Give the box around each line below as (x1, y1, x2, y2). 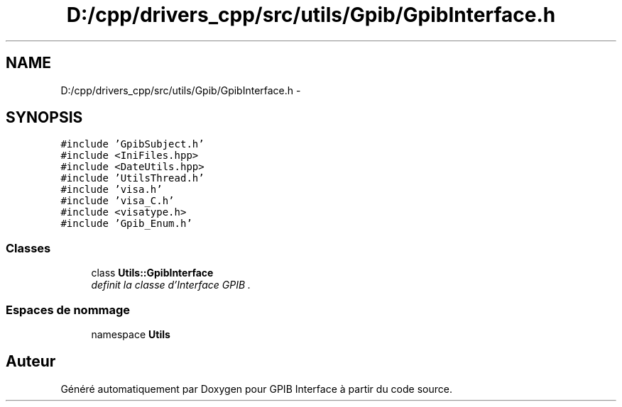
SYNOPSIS (6, 108, 83, 127)
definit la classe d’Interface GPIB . (91, 279, 251, 291)
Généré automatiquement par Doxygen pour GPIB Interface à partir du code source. (60, 382, 452, 395)
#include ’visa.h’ (60, 184, 163, 196)
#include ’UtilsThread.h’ (60, 172, 204, 184)
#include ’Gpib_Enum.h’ (60, 218, 192, 230)
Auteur (6, 352, 56, 371)
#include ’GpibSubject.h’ (60, 138, 204, 150)
